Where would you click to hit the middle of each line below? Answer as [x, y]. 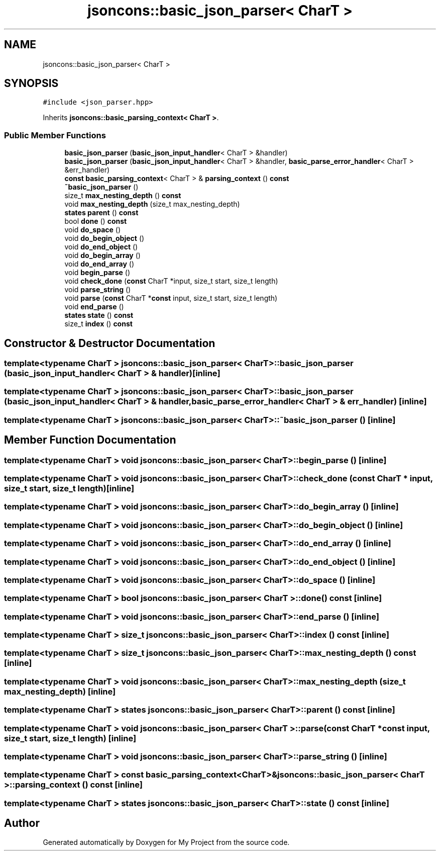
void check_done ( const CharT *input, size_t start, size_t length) [171, 281]
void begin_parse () [97, 273]
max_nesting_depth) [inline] [60, 691]
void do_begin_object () [104, 238]
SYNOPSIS [31, 83]
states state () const [99, 315]
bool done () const [96, 221]
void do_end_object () [101, 247]
